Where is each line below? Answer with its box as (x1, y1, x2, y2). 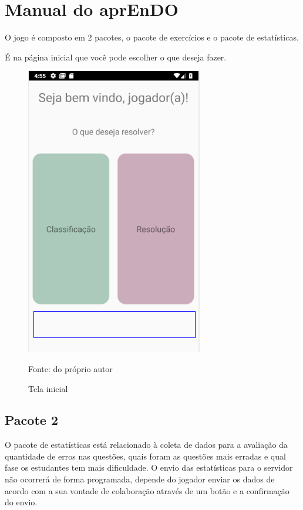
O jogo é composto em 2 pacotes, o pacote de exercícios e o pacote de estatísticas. (5, 31, 299, 43)
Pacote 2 (5, 411, 58, 429)
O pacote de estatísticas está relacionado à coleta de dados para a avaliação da (5, 438, 288, 451)
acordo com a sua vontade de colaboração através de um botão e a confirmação (5, 484, 289, 497)
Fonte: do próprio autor (28, 362, 113, 374)
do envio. (5, 496, 38, 508)
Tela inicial (28, 382, 68, 394)
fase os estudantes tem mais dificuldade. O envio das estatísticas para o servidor (5, 461, 293, 474)
